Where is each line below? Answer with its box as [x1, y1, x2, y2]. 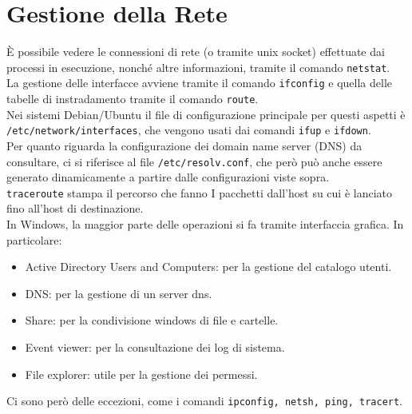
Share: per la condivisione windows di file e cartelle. [25, 312, 279, 328]
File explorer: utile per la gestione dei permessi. [25, 365, 258, 382]
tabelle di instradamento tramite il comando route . [6, 90, 259, 107]
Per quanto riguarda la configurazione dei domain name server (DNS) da [6, 137, 362, 153]
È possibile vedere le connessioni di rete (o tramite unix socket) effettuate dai [6, 43, 385, 60]
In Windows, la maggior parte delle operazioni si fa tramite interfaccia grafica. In [6, 216, 404, 233]
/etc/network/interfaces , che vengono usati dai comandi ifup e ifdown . [6, 121, 371, 138]
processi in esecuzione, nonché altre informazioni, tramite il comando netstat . [6, 58, 390, 75]
